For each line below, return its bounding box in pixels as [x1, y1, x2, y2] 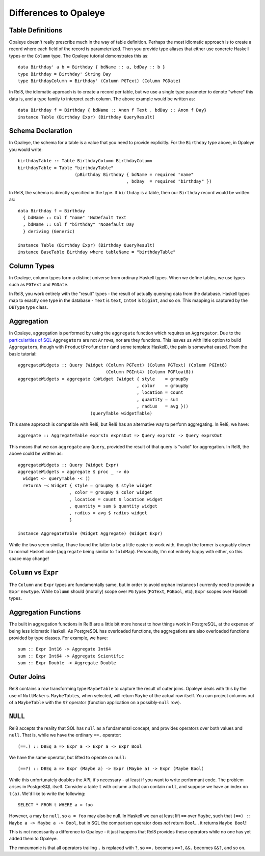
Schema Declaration [9, 127, 73, 135]
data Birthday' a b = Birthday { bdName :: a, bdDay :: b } [18, 64, 165, 70]
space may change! [9, 556, 49, 561]
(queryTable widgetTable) [90, 411, 153, 416]
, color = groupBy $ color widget [69, 490, 153, 495]
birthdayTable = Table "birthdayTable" [18, 165, 114, 171]
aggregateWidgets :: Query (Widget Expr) [18, 462, 119, 468]
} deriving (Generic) [23, 229, 75, 234]
